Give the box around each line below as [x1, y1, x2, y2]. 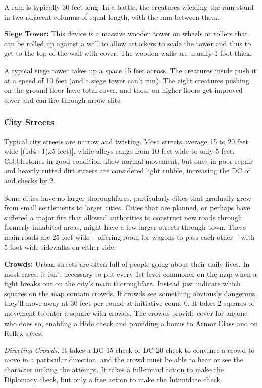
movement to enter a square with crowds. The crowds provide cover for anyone [4, 308, 248, 318]
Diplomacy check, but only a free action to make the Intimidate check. [4, 374, 222, 384]
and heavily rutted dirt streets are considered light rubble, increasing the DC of [4, 165, 250, 176]
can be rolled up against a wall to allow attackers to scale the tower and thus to [4, 38, 251, 48]
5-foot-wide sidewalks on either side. [4, 241, 116, 252]
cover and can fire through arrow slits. [4, 94, 122, 105]
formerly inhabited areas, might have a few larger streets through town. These [4, 222, 246, 232]
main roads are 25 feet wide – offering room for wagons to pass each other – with [4, 231, 255, 242]
